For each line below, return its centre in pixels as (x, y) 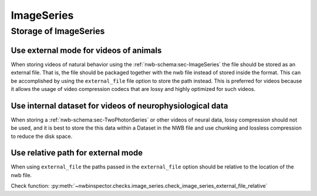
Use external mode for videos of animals (86, 50)
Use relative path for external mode (77, 153)
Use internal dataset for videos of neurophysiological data (119, 106)
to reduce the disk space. (42, 136)
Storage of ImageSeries (58, 31)
